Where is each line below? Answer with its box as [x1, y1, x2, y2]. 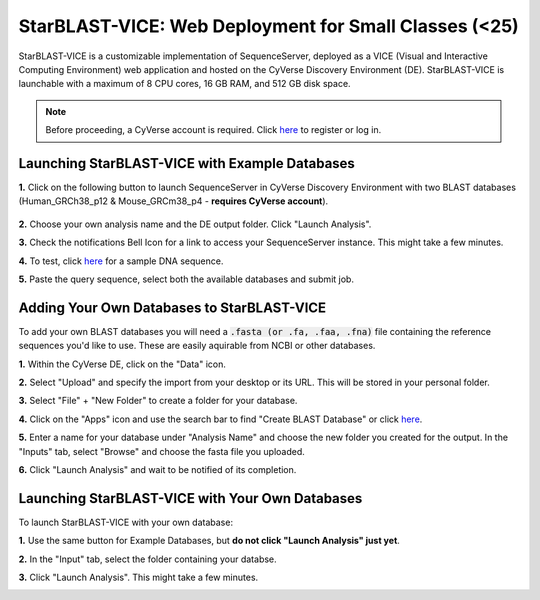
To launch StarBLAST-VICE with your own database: [18, 516, 234, 528]
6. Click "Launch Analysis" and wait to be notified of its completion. [18, 464, 297, 475]
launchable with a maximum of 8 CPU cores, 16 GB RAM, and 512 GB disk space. [18, 78, 351, 90]
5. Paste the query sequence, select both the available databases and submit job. [18, 273, 355, 285]
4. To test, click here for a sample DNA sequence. [18, 255, 224, 267]
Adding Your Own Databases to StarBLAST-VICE [18, 299, 327, 316]
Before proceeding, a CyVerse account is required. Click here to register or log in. [45, 124, 382, 136]
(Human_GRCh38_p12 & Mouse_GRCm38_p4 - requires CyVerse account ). [18, 195, 329, 207]
